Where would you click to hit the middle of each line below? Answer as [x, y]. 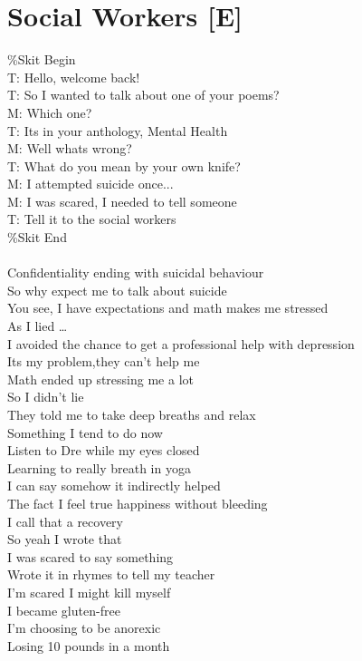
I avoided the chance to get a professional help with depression [181, 343]
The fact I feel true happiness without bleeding [138, 503]
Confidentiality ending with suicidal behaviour [136, 272]
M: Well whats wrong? [70, 148]
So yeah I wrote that [65, 539]
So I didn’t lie [46, 397]
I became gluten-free [64, 610]
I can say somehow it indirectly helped [114, 486]
